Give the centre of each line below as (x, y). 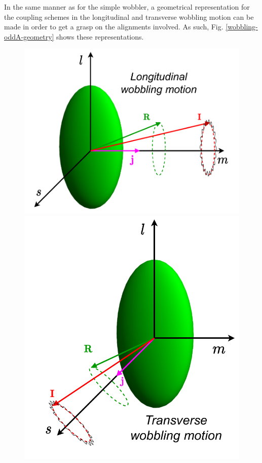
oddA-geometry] (29, 36)
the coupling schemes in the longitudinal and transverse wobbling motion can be (129, 16)
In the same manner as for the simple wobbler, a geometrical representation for (127, 7)
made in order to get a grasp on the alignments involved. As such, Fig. (114, 27)
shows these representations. (100, 36)
